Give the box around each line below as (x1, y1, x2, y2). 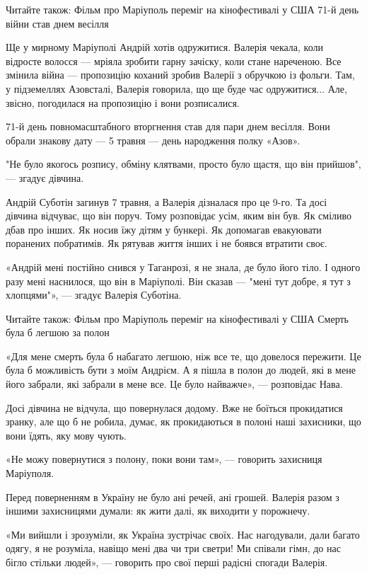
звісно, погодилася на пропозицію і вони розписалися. (6, 95, 240, 110)
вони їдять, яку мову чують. (6, 427, 127, 442)
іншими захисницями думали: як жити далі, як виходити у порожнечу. (6, 503, 310, 518)
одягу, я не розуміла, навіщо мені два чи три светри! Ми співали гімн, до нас (6, 541, 341, 556)
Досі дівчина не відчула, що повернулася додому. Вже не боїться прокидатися (6, 400, 343, 415)
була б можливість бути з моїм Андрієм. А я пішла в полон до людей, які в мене (6, 362, 356, 377)
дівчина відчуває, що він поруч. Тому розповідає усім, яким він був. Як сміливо (6, 208, 352, 223)
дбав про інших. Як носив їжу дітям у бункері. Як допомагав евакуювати (6, 222, 322, 236)
